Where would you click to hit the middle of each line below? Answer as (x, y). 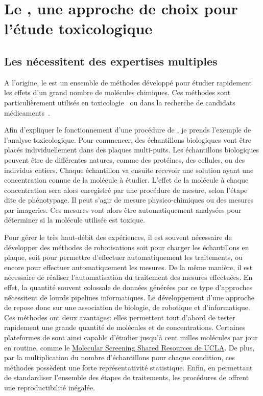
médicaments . (27, 112)
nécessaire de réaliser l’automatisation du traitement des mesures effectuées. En (128, 277)
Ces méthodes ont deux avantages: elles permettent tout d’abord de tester (120, 317)
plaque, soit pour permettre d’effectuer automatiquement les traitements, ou (123, 257)
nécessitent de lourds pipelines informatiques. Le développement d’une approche (129, 297)
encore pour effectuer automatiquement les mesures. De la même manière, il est (128, 267)
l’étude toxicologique (78, 28)
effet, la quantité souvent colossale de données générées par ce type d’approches (128, 287)
